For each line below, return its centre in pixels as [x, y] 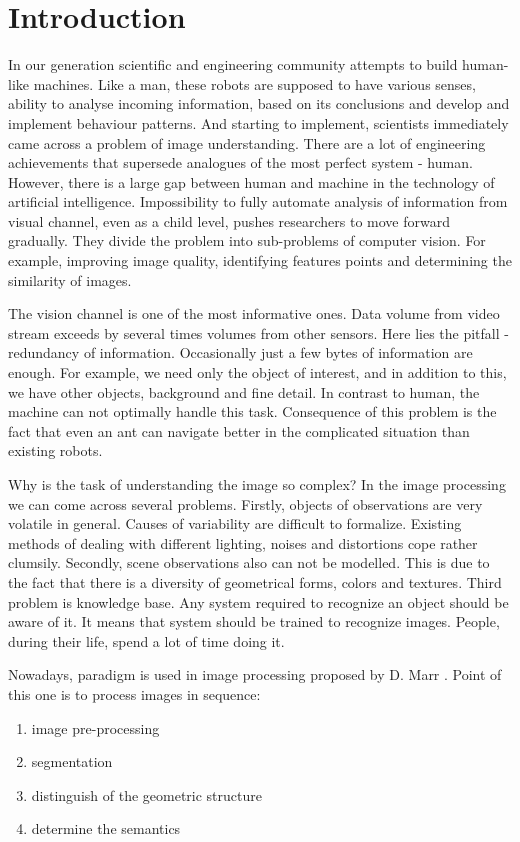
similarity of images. [70, 279]
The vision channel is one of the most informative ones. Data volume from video [254, 313]
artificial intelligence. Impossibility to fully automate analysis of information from [258, 201]
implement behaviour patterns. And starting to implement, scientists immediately [258, 122]
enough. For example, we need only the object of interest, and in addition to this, [257, 372]
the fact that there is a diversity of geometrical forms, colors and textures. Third [255, 581]
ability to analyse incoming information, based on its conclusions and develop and [259, 103]
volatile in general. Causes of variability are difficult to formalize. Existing [235, 523]
